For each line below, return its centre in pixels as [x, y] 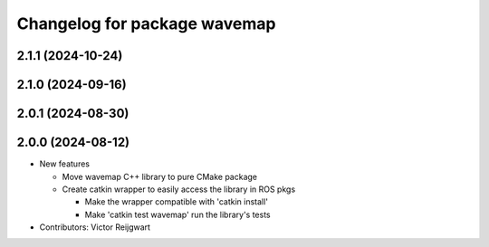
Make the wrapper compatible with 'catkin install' [177, 202]
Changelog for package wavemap [146, 24]
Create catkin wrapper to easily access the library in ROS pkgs [179, 189]
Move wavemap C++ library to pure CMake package [160, 176]
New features [65, 164]
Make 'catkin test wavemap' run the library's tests [177, 214]
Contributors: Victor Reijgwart [95, 227]
